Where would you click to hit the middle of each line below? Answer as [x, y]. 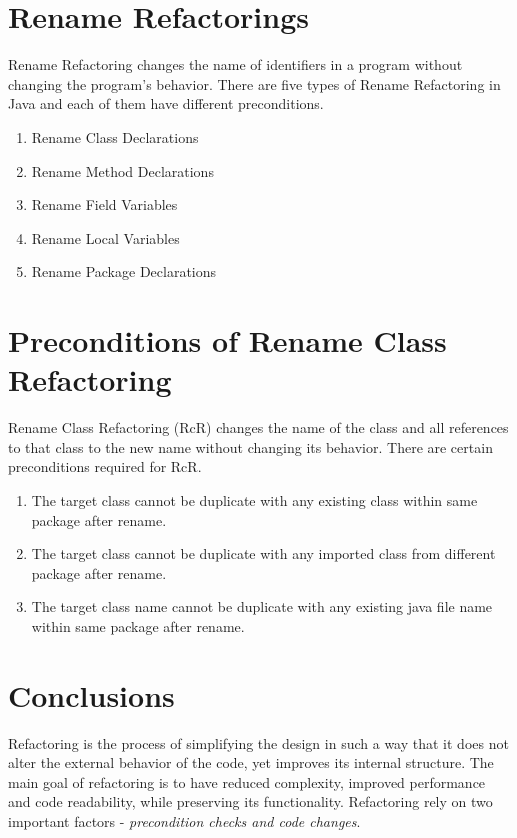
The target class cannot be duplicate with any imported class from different [263, 553]
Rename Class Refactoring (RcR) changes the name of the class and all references [258, 427]
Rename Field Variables [104, 204]
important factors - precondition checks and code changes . [184, 821]
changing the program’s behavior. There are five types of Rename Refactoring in [254, 83]
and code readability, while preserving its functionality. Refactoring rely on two [250, 801]
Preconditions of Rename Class [227, 340]
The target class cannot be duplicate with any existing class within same [254, 499]
